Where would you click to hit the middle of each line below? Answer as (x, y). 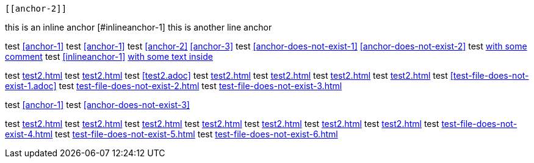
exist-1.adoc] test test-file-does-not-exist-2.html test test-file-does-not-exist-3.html (174, 86)
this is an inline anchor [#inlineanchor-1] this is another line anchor (139, 27)
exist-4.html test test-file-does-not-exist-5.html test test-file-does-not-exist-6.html (171, 134)
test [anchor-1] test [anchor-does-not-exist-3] (97, 105)
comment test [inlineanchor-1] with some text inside (109, 56)
